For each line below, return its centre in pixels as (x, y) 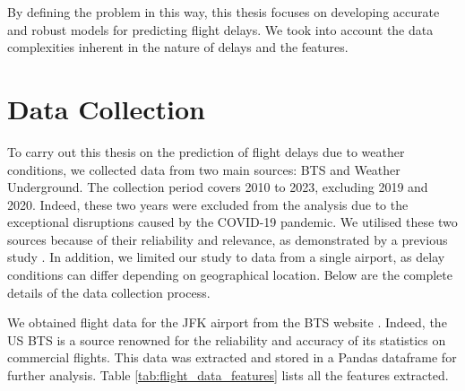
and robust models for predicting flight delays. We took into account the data (220, 29)
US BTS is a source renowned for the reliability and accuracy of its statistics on (227, 339)
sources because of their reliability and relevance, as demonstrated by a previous (228, 239)
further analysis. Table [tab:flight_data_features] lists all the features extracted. (228, 375)
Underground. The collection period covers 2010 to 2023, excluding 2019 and (218, 187)
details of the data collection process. (109, 292)
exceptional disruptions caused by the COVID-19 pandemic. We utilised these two (232, 222)
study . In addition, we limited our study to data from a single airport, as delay (226, 257)
